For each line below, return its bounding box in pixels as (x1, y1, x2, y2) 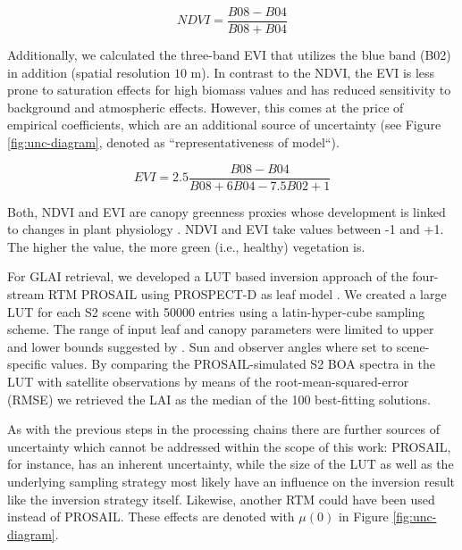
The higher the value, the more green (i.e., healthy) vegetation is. (7, 237, 365, 255)
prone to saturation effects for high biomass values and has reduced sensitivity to (7, 80, 451, 99)
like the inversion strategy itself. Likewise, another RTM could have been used (7, 489, 435, 508)
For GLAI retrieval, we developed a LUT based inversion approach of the (7, 267, 408, 286)
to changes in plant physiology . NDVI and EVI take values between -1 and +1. (7, 220, 444, 238)
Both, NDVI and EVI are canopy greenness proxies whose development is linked (7, 202, 446, 221)
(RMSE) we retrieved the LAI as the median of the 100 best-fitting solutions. (7, 389, 431, 408)
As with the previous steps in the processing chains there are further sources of (7, 420, 440, 438)
